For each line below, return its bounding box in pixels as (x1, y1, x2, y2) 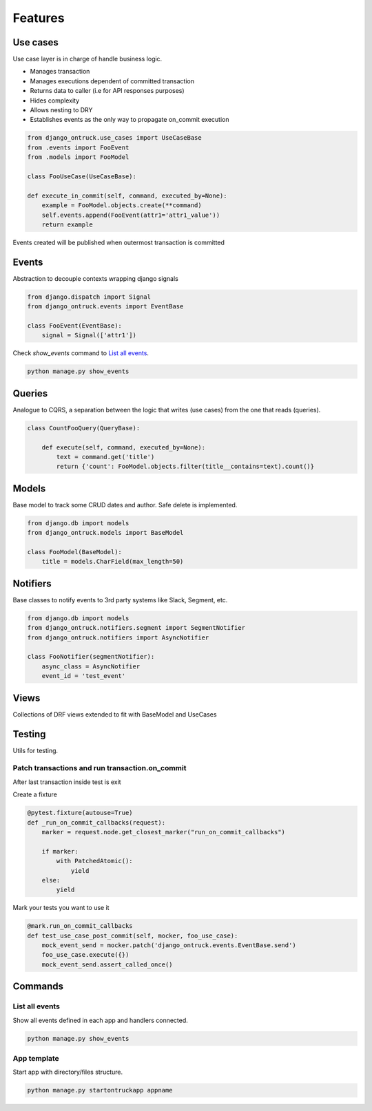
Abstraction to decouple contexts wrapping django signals (12, 274, 179, 282)
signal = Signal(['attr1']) (41, 331, 137, 339)
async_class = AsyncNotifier (41, 662, 141, 670)
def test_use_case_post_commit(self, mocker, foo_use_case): (27, 931, 238, 940)
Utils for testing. (12, 746, 59, 754)
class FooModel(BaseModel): (27, 548, 122, 556)
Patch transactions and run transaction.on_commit (12, 763, 187, 773)
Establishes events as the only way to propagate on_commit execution (30, 116, 229, 124)
